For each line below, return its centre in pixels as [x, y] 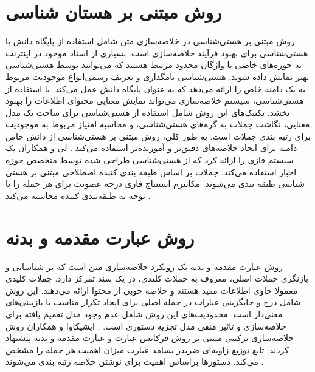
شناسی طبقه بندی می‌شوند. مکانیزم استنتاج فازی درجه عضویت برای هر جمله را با [155, 184]
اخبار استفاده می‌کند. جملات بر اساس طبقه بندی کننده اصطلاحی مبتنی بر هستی [151, 171]
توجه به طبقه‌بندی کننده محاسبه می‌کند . [78, 195]
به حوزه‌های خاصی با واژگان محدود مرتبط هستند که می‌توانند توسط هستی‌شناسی [154, 65]
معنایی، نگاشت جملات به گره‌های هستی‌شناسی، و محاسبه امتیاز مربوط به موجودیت [158, 124]
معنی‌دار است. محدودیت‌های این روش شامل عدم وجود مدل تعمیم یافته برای [144, 313]
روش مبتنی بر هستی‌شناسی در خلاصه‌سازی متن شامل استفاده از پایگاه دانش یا [150, 41]
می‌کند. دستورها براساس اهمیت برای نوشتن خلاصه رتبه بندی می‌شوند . [135, 361]
